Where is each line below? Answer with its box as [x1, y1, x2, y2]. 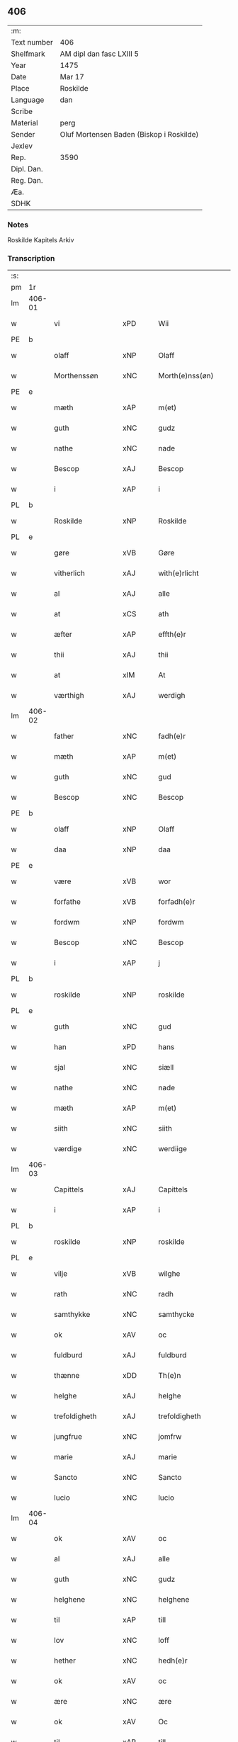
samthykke [54, 1310, 91, 1320]
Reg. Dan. [11, 175, 44, 185]
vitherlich [54, 568, 85, 578]
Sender [11, 129, 35, 139]
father [54, 731, 74, 741]
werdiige [158, 1144, 188, 1154]
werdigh [158, 691, 186, 701]
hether [54, 1656, 76, 1665]
